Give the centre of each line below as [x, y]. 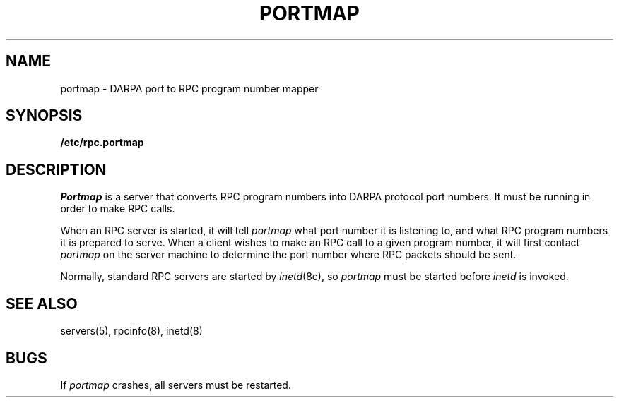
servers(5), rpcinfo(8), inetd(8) [131, 331]
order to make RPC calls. [118, 209]
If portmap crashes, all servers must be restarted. [176, 385]
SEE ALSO [42, 303]
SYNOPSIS [44, 116]
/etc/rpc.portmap [102, 143]
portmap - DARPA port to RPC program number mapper [189, 88]
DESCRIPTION [56, 169]
